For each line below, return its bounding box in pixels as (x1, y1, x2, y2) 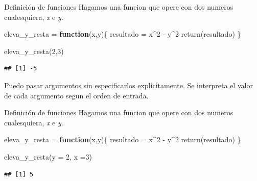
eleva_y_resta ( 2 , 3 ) (4, 45, 64, 56)
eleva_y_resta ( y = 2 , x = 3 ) (4, 151, 92, 162)
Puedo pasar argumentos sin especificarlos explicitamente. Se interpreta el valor (4, 80, 253, 90)
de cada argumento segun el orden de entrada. (4, 90, 149, 100)
